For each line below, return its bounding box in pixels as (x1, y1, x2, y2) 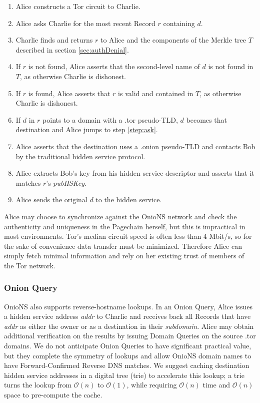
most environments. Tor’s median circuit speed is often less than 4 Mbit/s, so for (4, 231, 252, 241)
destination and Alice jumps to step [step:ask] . (15, 124, 158, 135)
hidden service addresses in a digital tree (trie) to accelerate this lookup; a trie (4, 369, 244, 380)
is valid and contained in (118, 88, 193, 98)
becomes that (186, 114, 227, 125)
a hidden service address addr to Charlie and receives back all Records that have (4, 311, 251, 321)
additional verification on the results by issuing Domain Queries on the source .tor (4, 330, 256, 341)
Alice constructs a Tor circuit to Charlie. (15, 1, 140, 11)
